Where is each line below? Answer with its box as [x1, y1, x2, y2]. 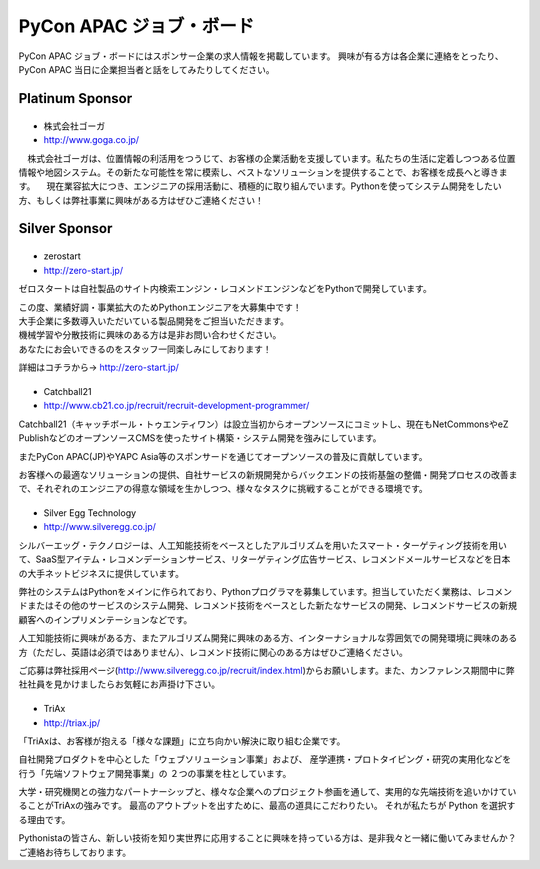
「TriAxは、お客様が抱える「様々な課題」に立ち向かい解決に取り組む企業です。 [18, 735, 346, 747]
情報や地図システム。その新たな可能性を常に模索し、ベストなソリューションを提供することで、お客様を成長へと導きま [18, 166, 508, 178]
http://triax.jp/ [43, 716, 101, 729]
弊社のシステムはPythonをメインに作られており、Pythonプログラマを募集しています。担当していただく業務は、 [18, 586, 478, 598]
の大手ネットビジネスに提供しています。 [18, 567, 185, 579]
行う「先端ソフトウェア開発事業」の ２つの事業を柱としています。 [18, 767, 292, 779]
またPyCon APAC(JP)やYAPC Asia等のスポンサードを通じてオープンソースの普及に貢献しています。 [18, 450, 428, 462]
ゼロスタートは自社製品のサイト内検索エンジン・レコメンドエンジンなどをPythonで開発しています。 [18, 283, 432, 295]
